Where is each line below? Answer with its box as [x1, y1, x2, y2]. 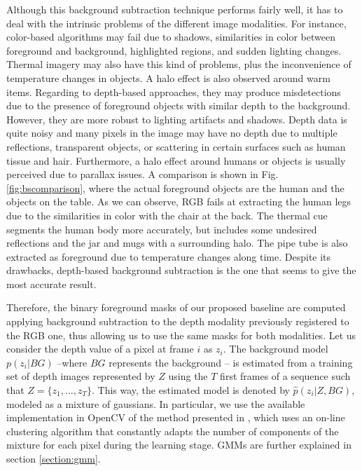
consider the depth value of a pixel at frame [6, 341, 194, 356]
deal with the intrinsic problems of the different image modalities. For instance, [6, 15, 347, 30]
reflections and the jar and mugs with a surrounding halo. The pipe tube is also [6, 235, 348, 250]
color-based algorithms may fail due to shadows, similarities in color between [6, 29, 335, 44]
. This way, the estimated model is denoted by [91, 383, 290, 397]
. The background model [223, 341, 328, 356]
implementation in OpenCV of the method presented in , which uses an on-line [6, 410, 345, 425]
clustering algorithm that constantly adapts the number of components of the [6, 423, 339, 438]
